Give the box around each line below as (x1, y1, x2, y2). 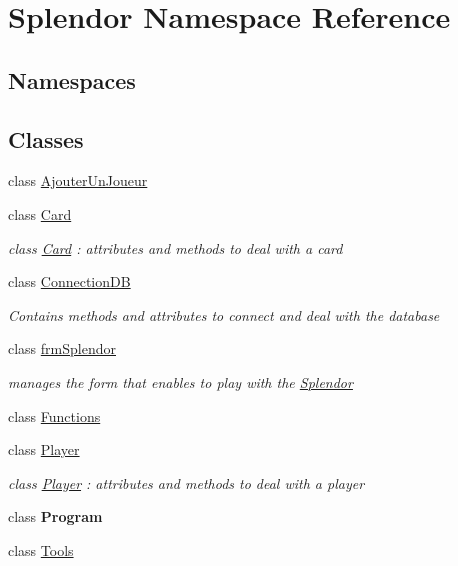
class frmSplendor (8, 338, 116, 359)
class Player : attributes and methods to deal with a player (8, 472, 365, 493)
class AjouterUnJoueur (8, 170, 148, 191)
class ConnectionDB (8, 271, 131, 292)
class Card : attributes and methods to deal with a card (8, 237, 343, 258)
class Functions (8, 405, 101, 426)
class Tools (8, 539, 74, 560)
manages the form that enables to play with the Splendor (8, 371, 353, 392)
